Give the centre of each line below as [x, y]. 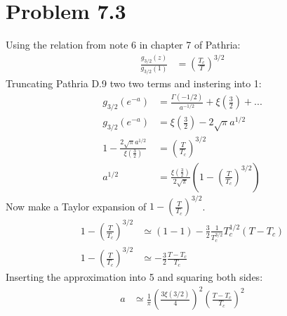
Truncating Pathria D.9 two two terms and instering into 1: [134, 83]
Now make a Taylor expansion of [76, 206]
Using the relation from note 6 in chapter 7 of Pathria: [123, 45]
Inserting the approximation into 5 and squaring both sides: [134, 277]
